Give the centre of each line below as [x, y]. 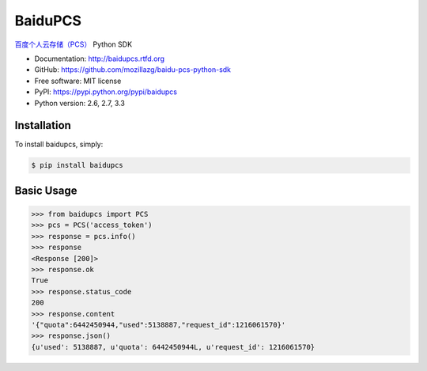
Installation [43, 125]
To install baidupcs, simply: [59, 144]
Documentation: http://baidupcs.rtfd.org [100, 59]
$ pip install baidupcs [77, 165]
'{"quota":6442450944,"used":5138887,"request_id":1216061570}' [159, 325]
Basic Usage [46, 190]
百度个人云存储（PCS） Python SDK [74, 44]
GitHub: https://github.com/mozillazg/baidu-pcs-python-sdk [133, 70]
